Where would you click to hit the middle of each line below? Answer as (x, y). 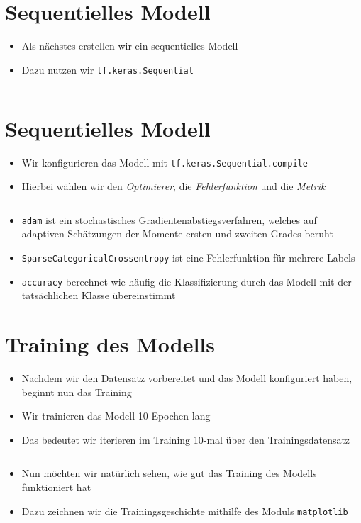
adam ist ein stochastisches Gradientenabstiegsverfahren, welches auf (169, 219)
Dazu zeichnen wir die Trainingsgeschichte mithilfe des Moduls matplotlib (185, 511)
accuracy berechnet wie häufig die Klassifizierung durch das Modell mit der (187, 281)
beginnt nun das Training (77, 392)
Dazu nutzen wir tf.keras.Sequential (107, 69)
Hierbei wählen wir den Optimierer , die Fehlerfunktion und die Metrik (173, 186)
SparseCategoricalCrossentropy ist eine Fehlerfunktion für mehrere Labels (188, 257)
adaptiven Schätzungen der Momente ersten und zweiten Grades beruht (177, 234)
